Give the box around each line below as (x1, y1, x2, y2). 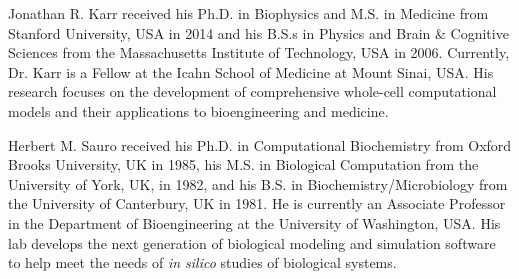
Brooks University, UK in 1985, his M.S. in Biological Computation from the (8, 154, 479, 175)
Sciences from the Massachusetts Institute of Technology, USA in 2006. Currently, (8, 42, 510, 63)
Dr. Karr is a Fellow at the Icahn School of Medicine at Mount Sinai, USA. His (8, 61, 494, 82)
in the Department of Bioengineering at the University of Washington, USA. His (8, 212, 501, 233)
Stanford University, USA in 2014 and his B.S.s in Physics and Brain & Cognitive (8, 22, 509, 43)
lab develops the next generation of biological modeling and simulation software (8, 232, 496, 253)
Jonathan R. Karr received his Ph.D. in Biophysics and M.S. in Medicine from (8, 3, 489, 23)
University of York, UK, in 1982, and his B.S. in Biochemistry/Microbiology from (8, 173, 508, 194)
